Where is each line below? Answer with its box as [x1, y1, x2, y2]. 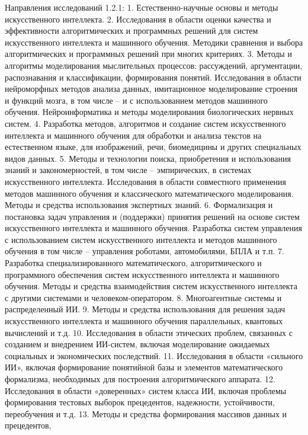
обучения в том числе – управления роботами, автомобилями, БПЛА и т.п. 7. [5, 245, 284, 257]
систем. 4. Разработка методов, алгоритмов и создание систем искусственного [5, 117, 286, 129]
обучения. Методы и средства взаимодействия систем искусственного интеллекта [5, 280, 297, 292]
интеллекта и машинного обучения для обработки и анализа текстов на [5, 129, 262, 141]
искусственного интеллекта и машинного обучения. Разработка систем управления [5, 222, 302, 234]
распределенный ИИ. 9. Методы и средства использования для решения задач [5, 303, 285, 315]
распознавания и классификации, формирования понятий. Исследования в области [5, 71, 301, 83]
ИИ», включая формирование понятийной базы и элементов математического [5, 361, 283, 373]
